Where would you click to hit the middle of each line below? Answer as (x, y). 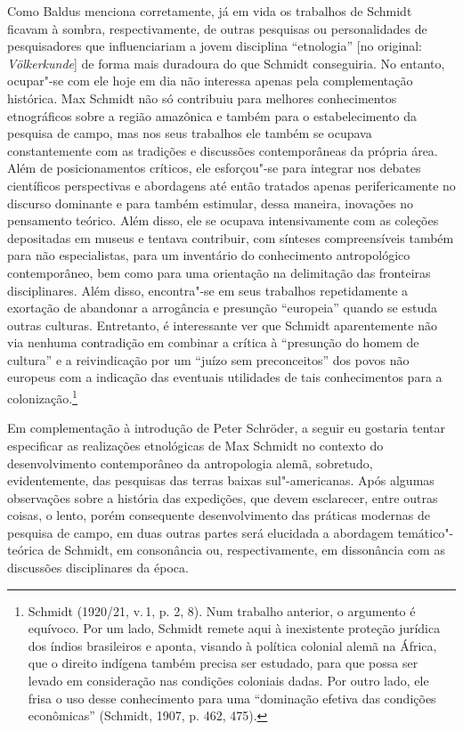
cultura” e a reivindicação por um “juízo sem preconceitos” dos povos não (208, 359)
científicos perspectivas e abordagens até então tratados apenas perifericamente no (231, 185)
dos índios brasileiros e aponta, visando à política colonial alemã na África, (232, 645)
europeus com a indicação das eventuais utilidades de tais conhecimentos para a (225, 377)
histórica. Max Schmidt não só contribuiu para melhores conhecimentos (202, 97)
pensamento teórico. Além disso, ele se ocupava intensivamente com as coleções (223, 220)
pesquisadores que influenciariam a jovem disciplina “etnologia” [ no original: (215, 46)
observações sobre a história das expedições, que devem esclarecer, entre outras (223, 497)
